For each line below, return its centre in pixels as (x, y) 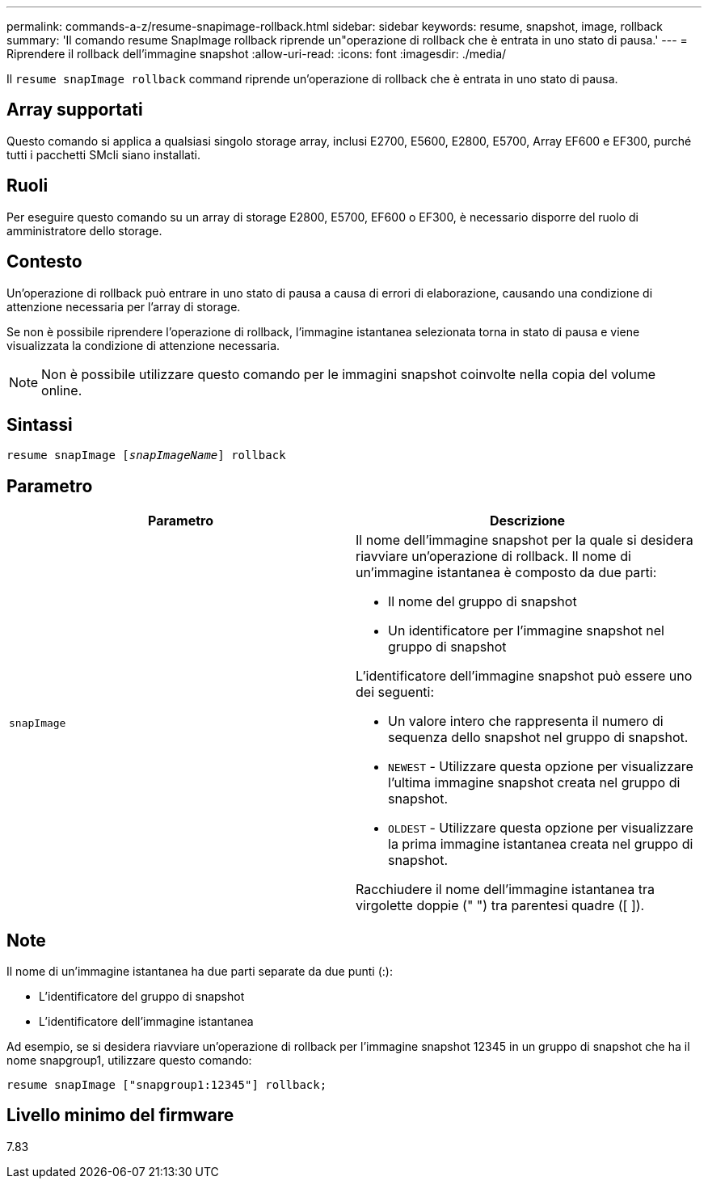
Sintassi (40, 424)
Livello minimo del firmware (120, 1115)
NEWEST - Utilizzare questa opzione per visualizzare (541, 767)
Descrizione (527, 521)
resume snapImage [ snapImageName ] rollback (146, 455)
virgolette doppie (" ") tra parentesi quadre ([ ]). (500, 906)
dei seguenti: (395, 692)
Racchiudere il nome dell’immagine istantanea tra (506, 890)
